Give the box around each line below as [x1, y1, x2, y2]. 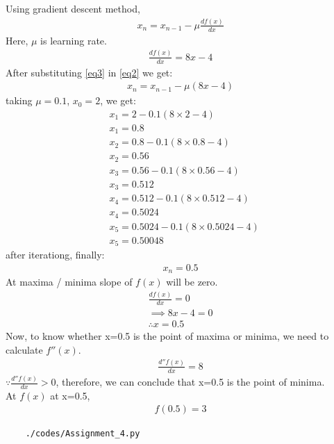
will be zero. [166, 274, 218, 289]
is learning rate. [40, 33, 107, 47]
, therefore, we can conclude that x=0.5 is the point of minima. [56, 375, 325, 389]
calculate [6, 342, 43, 356]
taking [6, 93, 33, 108]
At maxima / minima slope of [6, 274, 133, 289]
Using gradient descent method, [6, 1, 140, 15]
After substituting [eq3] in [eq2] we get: [6, 65, 173, 79]
